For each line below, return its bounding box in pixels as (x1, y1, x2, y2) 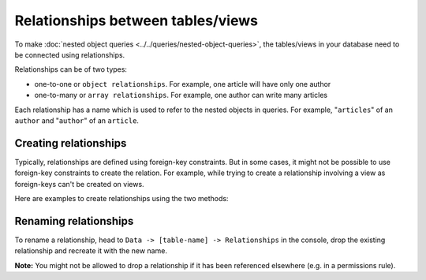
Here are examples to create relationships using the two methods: (14, 193, 229, 203)
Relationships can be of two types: (14, 65, 128, 74)
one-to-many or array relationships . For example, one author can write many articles (34, 91, 327, 100)
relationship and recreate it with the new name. (14, 246, 167, 256)
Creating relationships (14, 136, 127, 150)
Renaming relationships (14, 214, 134, 228)
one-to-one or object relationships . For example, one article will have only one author (34, 79, 331, 88)
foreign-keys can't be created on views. (14, 179, 145, 189)
